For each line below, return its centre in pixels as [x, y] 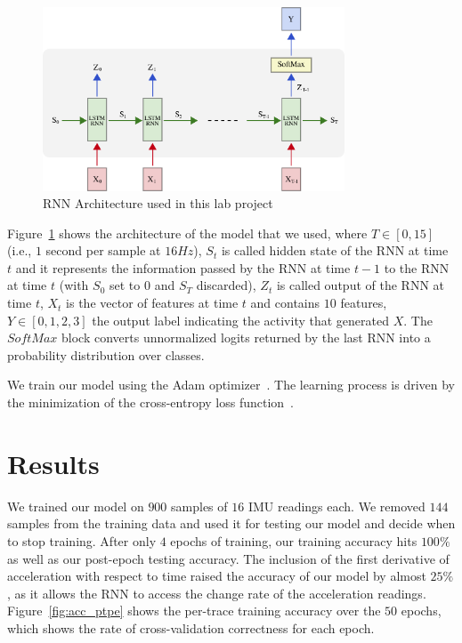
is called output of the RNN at [360, 285]
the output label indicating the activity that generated [241, 320]
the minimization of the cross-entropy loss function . [151, 402]
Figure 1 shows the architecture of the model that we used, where [187, 233]
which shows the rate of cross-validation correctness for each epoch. [191, 627]
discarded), [226, 285]
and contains [285, 303]
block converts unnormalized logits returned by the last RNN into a [246, 338]
